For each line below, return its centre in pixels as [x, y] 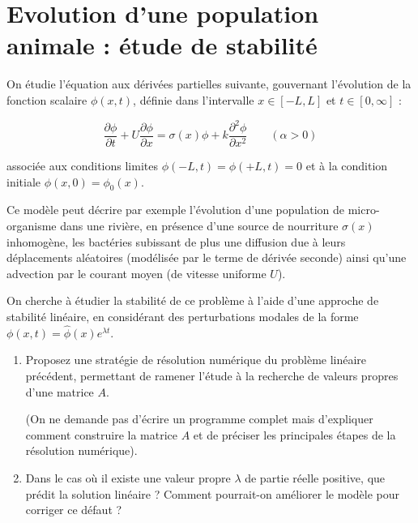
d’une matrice [60, 391]
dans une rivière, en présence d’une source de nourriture [199, 226]
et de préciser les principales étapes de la [294, 434]
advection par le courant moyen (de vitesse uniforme [136, 273]
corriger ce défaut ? [74, 510]
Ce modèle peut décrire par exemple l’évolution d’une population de [176, 210]
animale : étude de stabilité [162, 45]
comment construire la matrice [102, 434]
